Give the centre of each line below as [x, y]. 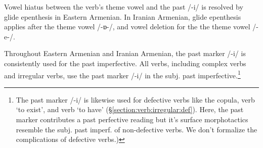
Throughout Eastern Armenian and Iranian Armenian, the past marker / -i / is [125, 53]
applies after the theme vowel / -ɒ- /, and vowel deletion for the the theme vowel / [130, 27]
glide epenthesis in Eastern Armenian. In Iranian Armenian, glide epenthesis [123, 16]
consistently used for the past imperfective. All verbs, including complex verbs [125, 63]
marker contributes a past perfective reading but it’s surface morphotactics [132, 119]
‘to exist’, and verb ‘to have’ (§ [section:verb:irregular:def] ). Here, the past [130, 109]
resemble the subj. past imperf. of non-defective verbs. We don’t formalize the [137, 129]
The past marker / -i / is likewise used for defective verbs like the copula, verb [135, 99]
